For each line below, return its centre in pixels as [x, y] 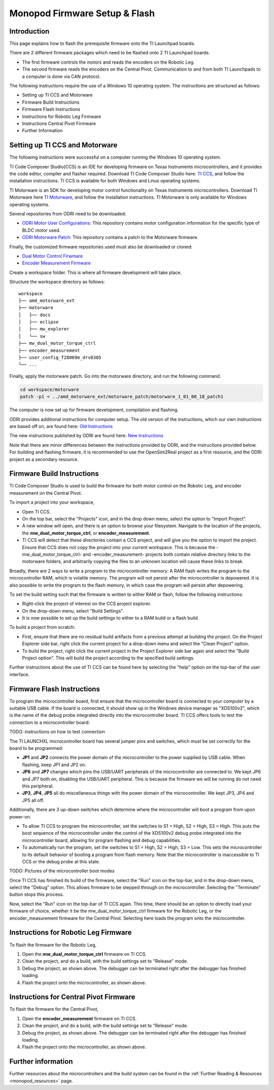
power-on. [20, 816]
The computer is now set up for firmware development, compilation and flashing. [94, 410]
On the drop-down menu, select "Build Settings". [73, 611]
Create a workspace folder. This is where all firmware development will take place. [96, 272]
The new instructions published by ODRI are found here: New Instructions [86, 436]
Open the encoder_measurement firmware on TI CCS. [79, 1018]
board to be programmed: [36, 748]
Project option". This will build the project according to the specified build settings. [108, 658]
